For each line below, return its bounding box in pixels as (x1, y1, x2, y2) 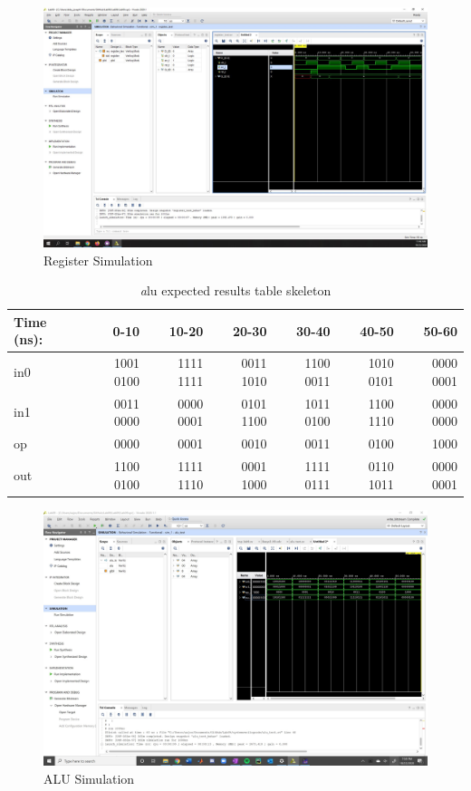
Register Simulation (43, 250, 153, 269)
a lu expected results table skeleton (139, 281, 332, 300)
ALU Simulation (43, 768, 135, 787)
